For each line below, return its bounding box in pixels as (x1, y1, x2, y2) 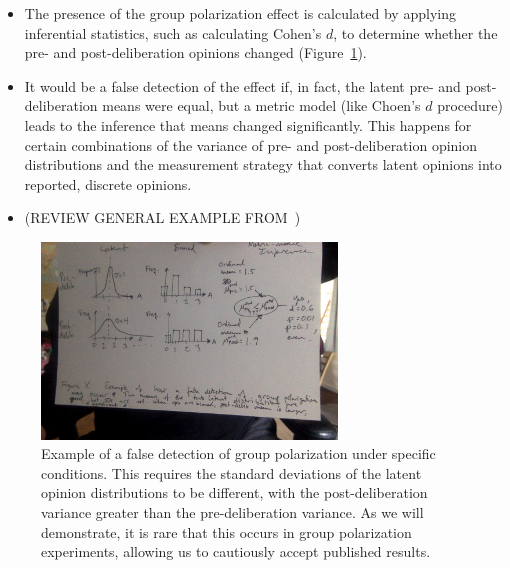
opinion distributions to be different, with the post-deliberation (41, 482, 428, 503)
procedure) (437, 95, 503, 116)
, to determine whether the (333, 22, 498, 43)
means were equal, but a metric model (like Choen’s (102, 95, 421, 116)
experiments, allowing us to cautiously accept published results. (41, 541, 431, 562)
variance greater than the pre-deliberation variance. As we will (41, 501, 424, 522)
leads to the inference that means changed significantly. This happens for (24, 114, 472, 135)
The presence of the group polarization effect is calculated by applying (24, 3, 456, 23)
